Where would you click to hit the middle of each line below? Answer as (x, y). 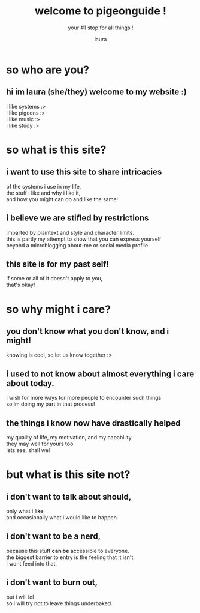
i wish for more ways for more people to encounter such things (84, 398)
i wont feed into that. (32, 563)
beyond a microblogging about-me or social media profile (77, 245)
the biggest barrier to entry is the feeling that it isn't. (70, 557)
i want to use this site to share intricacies (84, 172)
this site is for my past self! (58, 264)
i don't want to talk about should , (69, 497)
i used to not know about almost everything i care (100, 374)
